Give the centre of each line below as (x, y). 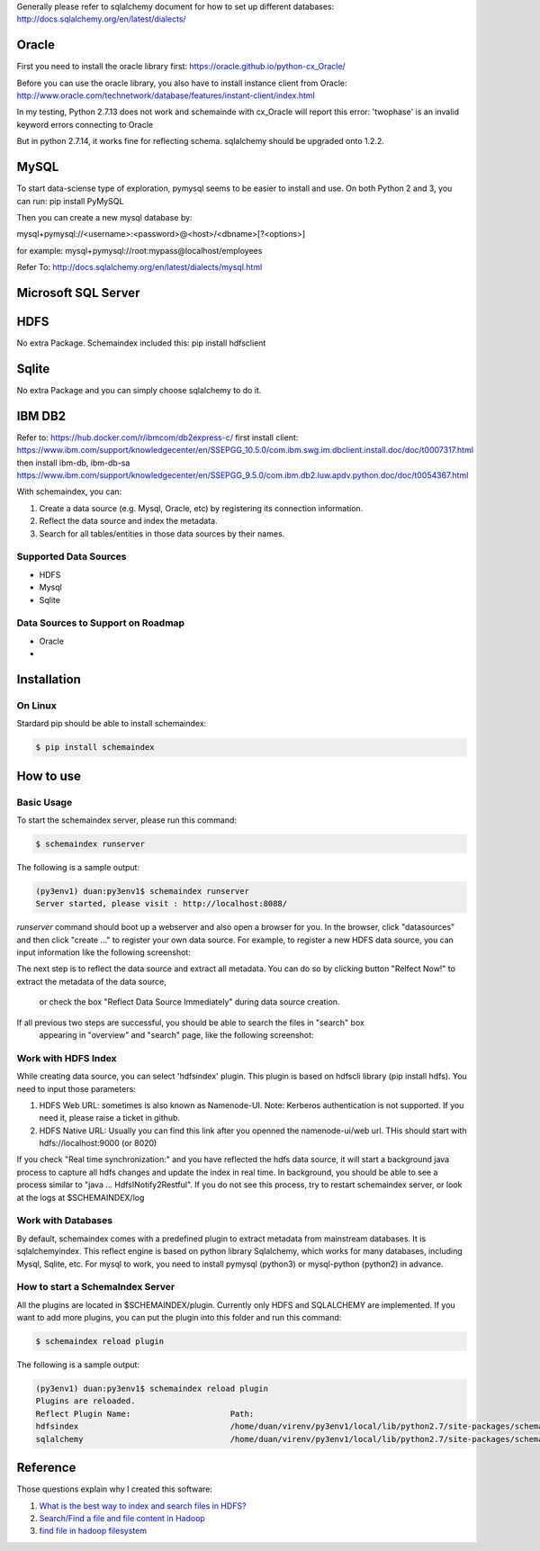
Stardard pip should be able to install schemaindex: (112, 724)
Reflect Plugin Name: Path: (145, 1414)
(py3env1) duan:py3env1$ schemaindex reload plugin (152, 1389)
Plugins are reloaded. (85, 1401)
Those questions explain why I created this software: (115, 1489)
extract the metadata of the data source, (91, 981)
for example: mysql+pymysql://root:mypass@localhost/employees (139, 250)
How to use (49, 775)
